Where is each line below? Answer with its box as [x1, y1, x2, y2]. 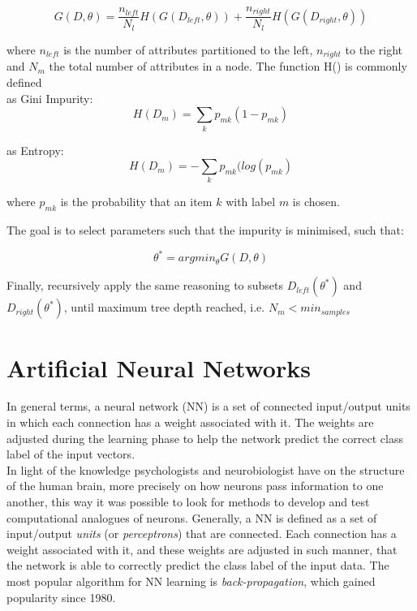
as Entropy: [6, 141, 64, 158]
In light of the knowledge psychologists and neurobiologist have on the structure [6, 461, 405, 478]
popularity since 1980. [6, 588, 116, 605]
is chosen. [292, 193, 340, 210]
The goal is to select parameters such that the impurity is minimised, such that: [6, 222, 404, 239]
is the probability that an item [60, 193, 213, 210]
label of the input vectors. [6, 445, 135, 463]
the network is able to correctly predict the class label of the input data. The [6, 557, 389, 574]
